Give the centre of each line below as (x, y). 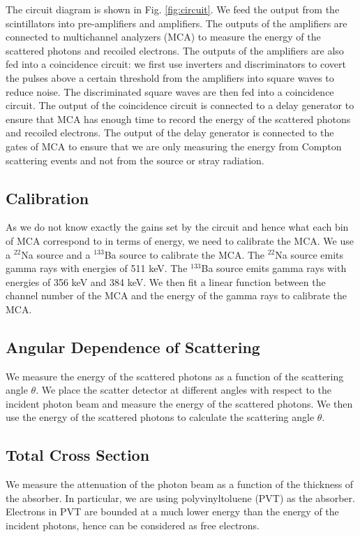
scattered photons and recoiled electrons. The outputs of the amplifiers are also (175, 50)
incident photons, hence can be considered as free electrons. (133, 525)
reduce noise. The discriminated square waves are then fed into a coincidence (170, 91)
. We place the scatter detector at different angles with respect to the (183, 390)
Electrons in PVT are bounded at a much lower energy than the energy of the (172, 511)
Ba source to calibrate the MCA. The (185, 254)
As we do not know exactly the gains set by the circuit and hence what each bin (177, 227)
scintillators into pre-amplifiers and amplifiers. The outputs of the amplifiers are (177, 23)
